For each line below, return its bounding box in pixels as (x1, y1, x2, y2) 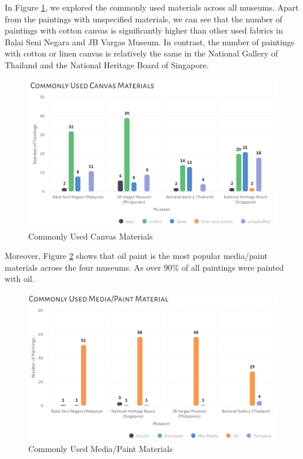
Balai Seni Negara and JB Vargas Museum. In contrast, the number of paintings (5, 35, 295, 48)
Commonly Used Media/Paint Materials (28, 443, 173, 455)
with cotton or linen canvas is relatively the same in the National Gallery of (5, 47, 278, 59)
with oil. (5, 272, 35, 285)
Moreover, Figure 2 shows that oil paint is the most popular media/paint (5, 250, 268, 262)
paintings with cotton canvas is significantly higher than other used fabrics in (5, 24, 283, 36)
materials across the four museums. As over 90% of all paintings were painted (5, 261, 284, 273)
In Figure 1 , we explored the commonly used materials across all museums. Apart (5, 1, 299, 13)
